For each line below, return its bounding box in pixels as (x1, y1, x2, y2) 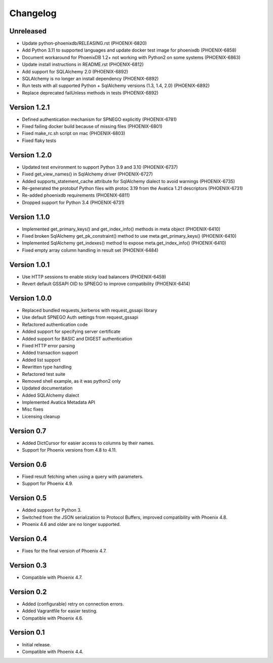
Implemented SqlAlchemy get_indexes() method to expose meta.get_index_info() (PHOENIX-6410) (22, 240, 226, 246)
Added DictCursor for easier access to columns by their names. (22, 440, 155, 446)
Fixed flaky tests (22, 137, 57, 144)
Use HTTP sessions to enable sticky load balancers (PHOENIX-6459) (22, 274, 166, 280)
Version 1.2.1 (9, 103, 50, 111)
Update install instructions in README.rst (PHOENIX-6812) (22, 61, 144, 68)
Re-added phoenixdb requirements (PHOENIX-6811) (22, 192, 130, 198)
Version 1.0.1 (9, 260, 50, 269)
